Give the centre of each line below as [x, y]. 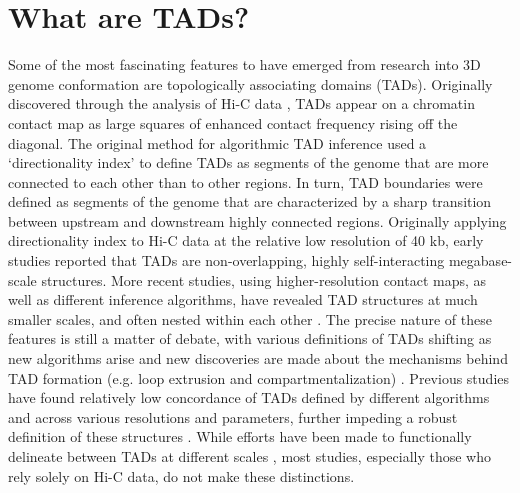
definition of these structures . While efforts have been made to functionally [240, 436]
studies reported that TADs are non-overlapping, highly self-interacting [226, 260]
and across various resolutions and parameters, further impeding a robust [233, 416]
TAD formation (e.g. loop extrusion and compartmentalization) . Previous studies [259, 377]
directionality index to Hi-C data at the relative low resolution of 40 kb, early [246, 240]
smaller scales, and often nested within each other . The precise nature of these [250, 318]
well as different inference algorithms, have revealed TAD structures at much [243, 299]
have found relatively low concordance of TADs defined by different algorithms [249, 397]
